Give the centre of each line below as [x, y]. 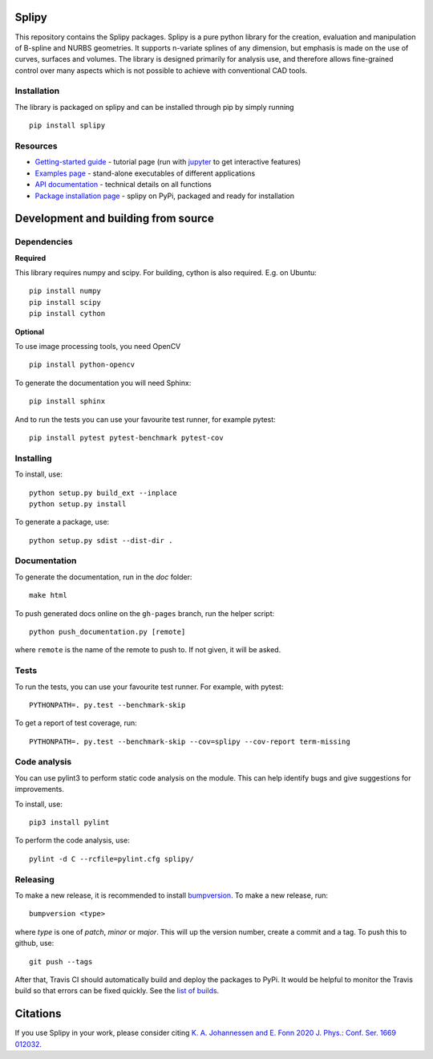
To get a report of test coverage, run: [76, 723]
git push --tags [61, 962]
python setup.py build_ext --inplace [103, 493]
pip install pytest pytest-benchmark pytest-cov [126, 438]
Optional [29, 331]
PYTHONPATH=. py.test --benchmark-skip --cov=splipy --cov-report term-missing [190, 741]
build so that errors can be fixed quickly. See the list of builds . [117, 991]
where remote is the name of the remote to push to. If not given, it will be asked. [148, 650]
